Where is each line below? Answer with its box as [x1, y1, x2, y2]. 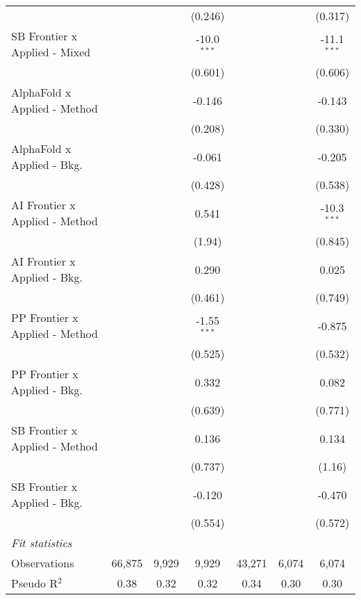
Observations [11, 555, 74, 571]
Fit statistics [11, 535, 72, 551]
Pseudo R [11, 575, 58, 591]
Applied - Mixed [11, 44, 91, 60]
